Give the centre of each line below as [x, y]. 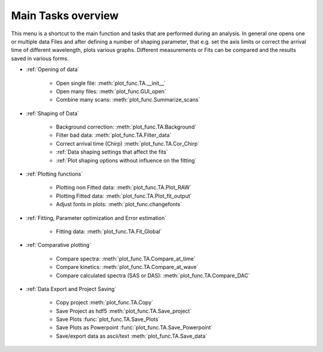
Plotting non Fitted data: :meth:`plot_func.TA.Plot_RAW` [124, 188]
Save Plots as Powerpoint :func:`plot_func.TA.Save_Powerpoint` [134, 327]
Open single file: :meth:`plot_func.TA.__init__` [111, 83]
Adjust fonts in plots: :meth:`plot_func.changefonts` [119, 204]
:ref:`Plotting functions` [54, 174]
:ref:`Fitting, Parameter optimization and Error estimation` [96, 218]
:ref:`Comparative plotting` [59, 245]
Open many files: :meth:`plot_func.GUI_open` [111, 91]
